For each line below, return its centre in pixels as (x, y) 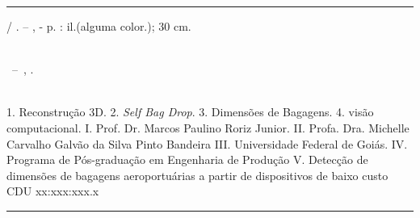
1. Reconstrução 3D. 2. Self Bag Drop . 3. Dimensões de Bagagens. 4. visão (190, 112)
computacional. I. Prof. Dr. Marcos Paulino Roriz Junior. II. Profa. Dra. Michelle (208, 127)
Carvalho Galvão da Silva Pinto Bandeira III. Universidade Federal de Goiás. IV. (207, 143)
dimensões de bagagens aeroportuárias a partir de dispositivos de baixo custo (197, 175)
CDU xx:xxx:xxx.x (53, 191)
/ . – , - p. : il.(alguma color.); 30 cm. (99, 26)
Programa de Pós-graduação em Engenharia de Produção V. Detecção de (187, 159)
